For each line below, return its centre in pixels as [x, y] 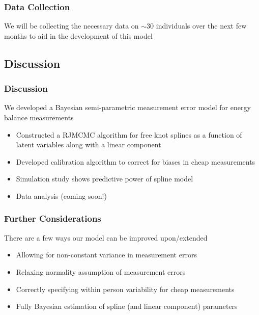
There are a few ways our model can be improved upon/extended [106, 237]
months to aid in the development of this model [78, 35]
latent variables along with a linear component [89, 145]
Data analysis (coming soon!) [61, 195]
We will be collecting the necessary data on [71, 26]
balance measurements [39, 117]
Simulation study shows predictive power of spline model [105, 179]
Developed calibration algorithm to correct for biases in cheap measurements [136, 161]
